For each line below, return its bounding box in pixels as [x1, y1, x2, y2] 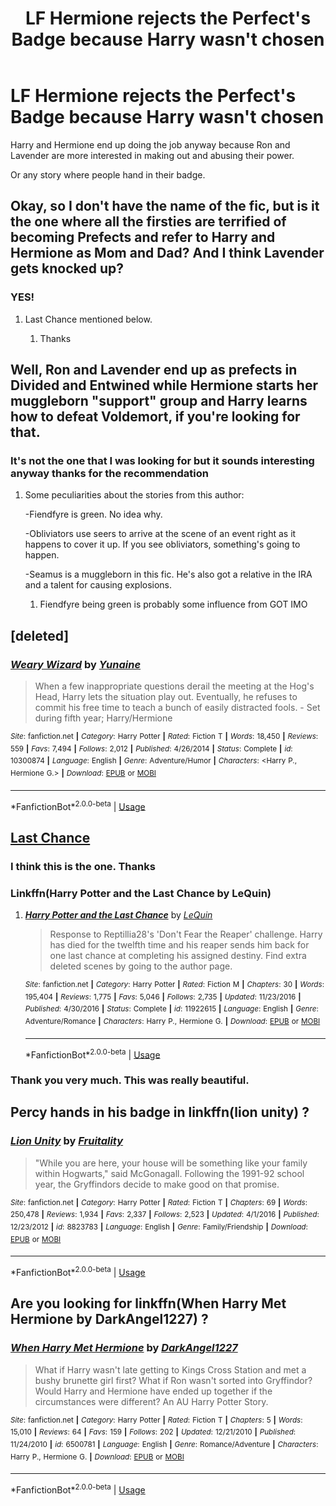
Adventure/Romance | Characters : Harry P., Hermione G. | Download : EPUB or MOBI [24, 1016, 321, 1026]
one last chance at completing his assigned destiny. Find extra [49, 949, 307, 961]
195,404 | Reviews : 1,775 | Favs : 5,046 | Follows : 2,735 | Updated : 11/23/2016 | [24, 992, 302, 1002]
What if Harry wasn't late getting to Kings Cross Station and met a [34, 1363, 307, 1376]
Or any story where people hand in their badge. [10, 168, 206, 181]
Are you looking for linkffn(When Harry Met [10, 1295, 287, 1312]
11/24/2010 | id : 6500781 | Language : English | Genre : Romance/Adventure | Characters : [10, 1440, 319, 1450]
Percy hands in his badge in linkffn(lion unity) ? [10, 1104, 310, 1121]
